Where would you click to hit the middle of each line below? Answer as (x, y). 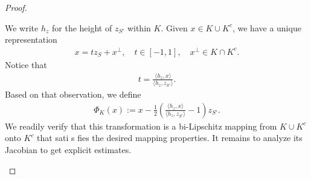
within (139, 27)
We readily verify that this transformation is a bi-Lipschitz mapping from (141, 126)
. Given (174, 27)
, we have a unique (267, 27)
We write (22, 27)
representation (31, 39)
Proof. (16, 7)
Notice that (26, 64)
